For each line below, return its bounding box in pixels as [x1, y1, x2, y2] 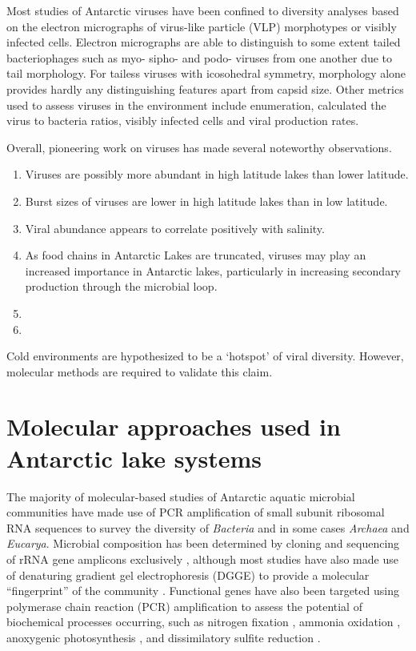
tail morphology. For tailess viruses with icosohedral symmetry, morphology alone [6, 65, 406, 82]
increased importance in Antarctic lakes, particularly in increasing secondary [25, 262, 402, 279]
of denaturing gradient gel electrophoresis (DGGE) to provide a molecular [6, 566, 370, 583]
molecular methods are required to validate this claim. [6, 363, 273, 380]
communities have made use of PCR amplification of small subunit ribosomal [6, 504, 385, 520]
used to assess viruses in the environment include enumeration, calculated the [6, 96, 386, 113]
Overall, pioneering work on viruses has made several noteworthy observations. [6, 139, 392, 155]
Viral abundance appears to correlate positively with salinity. [25, 219, 325, 236]
